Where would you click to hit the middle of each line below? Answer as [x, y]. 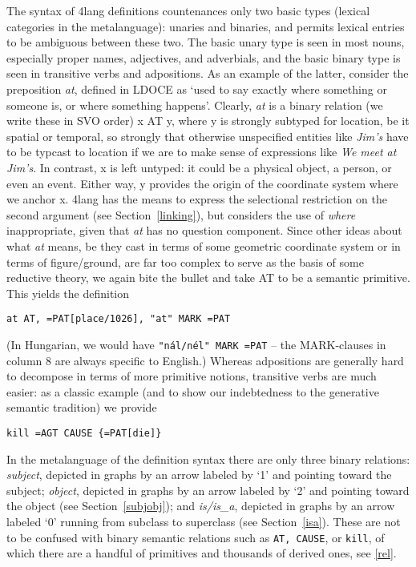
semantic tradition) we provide [82, 407]
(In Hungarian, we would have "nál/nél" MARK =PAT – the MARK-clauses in [196, 344]
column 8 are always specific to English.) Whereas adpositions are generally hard [205, 360]
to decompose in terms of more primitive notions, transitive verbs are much [192, 376]
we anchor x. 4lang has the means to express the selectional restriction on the [197, 199]
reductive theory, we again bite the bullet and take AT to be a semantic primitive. [208, 277]
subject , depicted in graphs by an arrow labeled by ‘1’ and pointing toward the [199, 475]
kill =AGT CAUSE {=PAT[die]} [84, 433]
